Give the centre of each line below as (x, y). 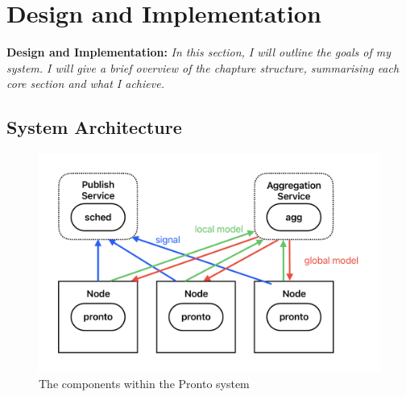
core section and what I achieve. (85, 84)
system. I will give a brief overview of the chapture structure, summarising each (203, 67)
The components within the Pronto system (144, 384)
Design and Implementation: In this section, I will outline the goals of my (199, 52)
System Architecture (94, 127)
